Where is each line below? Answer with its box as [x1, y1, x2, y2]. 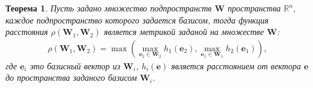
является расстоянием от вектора [171, 59, 301, 72]
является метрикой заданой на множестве [103, 25, 264, 38]
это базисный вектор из [30, 59, 121, 72]
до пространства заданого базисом [5, 71, 137, 84]
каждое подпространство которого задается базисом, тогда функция [5, 13, 269, 26]
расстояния [5, 25, 48, 38]
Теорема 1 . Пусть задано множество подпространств [5, 2, 212, 14]
